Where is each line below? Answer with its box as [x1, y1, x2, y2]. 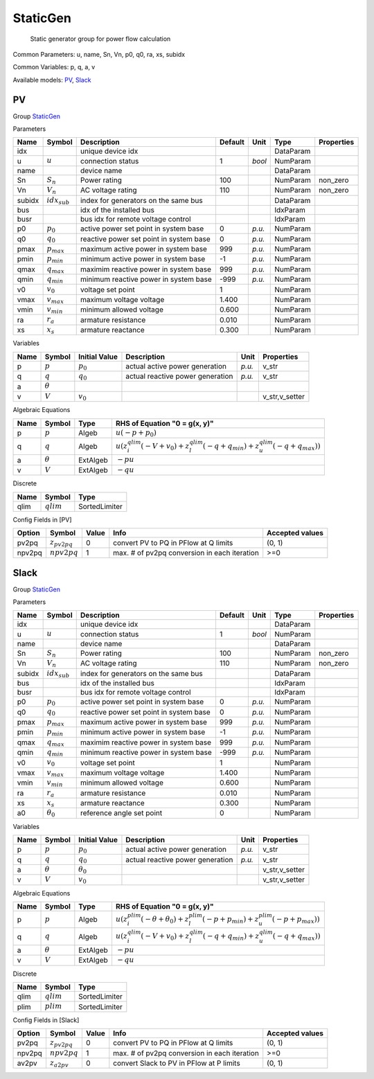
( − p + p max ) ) [271, 914, 320, 925]
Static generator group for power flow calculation [30, 35, 171, 43]
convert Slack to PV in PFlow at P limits [113, 1058, 240, 1068]
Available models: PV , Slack [12, 75, 91, 84]
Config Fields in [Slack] [12, 1015, 80, 1024]
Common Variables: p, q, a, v [12, 63, 96, 71]
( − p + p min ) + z [202, 914, 259, 925]
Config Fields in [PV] [12, 515, 72, 524]
